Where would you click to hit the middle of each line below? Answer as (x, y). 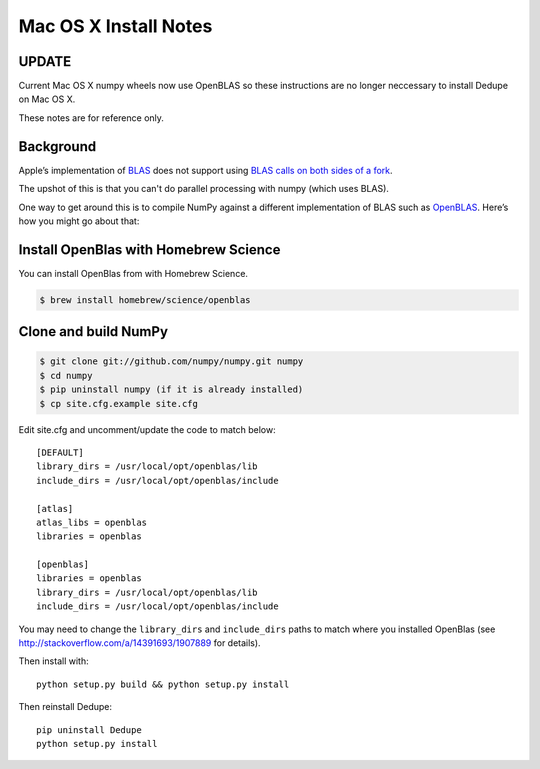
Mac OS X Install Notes (115, 26)
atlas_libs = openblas (92, 522)
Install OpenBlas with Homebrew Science (149, 249)
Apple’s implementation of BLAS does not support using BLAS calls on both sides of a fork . (206, 170)
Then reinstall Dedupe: (65, 707)
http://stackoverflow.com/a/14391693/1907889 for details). (139, 643)
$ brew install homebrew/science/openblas (145, 299)
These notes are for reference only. (91, 117)
